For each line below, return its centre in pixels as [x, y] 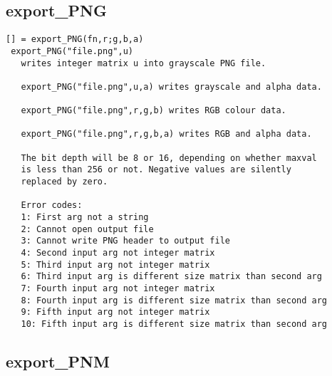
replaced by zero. [64, 182]
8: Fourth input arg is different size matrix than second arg [174, 300]
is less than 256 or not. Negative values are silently [156, 170]
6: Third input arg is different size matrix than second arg [171, 277]
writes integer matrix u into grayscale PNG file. [144, 63]
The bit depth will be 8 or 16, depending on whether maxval [169, 158]
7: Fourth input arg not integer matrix [118, 288]
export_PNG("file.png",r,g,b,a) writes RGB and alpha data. [166, 134]
